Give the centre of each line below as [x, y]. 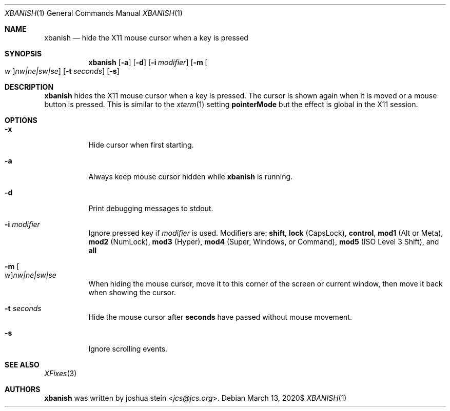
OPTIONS [21, 120]
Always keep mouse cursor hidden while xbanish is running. [191, 177]
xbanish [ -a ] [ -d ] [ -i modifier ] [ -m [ [148, 62]
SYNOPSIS [23, 54]
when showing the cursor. [132, 292]
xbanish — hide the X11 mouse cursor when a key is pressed [146, 38]
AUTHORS [23, 389]
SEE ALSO [22, 365]
